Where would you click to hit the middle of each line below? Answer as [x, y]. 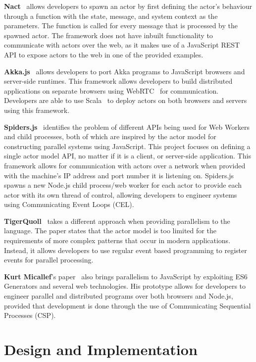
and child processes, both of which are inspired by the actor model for [110, 136]
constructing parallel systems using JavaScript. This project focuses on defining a [127, 146]
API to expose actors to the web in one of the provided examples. [104, 54]
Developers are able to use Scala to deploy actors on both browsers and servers [126, 100]
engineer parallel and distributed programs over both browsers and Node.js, [119, 296]
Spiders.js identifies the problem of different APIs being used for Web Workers [127, 127]
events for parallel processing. [49, 260]
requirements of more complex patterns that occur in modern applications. [117, 240]
